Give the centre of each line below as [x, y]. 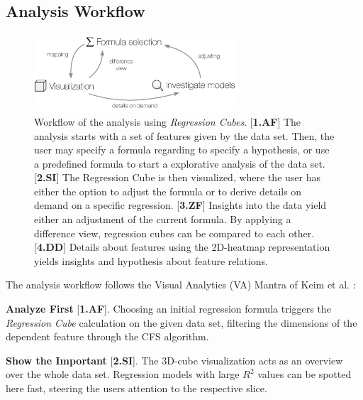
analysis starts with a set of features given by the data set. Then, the [184, 135]
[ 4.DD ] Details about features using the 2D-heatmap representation [182, 247]
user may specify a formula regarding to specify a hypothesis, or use [182, 150]
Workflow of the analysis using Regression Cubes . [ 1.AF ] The [168, 121]
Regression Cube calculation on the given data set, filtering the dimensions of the [181, 322]
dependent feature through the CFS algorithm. [107, 336]
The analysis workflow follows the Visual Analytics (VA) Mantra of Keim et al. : [181, 285]
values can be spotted [305, 374]
